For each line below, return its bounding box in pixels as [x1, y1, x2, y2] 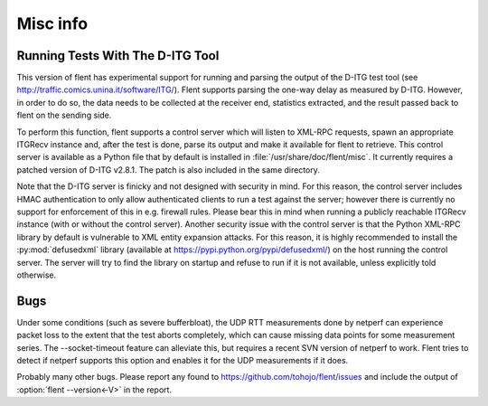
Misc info [16, 14, 89, 33]
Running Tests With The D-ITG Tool [16, 48, 220, 63]
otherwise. [16, 269, 57, 280]
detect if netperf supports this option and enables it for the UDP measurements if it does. [16, 355, 349, 365]
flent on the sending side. [16, 109, 112, 121]
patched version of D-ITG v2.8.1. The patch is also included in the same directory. [16, 164, 321, 175]
